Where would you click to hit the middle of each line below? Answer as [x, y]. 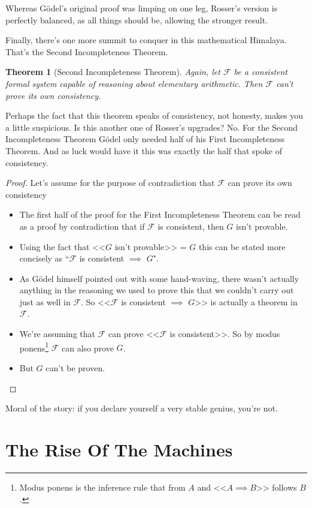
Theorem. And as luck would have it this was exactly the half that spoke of [144, 150]
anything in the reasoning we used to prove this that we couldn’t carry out [157, 290]
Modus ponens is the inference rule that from [102, 487]
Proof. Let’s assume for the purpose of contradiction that [110, 183]
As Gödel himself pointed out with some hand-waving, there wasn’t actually [159, 278]
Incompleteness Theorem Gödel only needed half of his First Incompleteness [145, 139]
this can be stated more [242, 246]
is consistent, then [191, 226]
